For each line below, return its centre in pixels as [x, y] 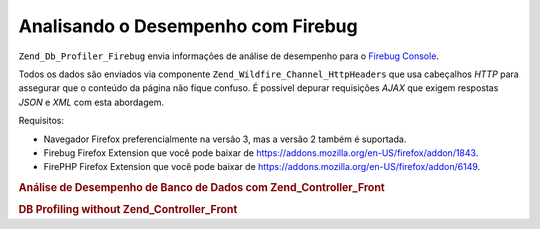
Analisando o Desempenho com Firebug [188, 26]
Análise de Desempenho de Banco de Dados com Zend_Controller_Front [201, 188]
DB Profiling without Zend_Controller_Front [128, 210]
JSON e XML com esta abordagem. [91, 102]
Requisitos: [41, 121]
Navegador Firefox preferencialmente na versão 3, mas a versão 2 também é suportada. [225, 139]
